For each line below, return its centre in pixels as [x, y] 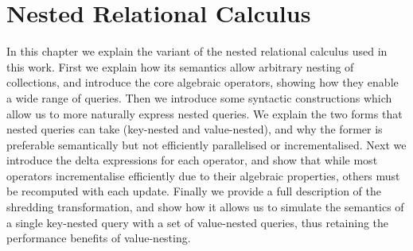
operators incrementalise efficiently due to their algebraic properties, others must [203, 175]
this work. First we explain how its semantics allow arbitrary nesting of [180, 66]
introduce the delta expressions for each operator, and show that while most [192, 160]
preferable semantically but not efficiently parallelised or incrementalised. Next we [206, 144]
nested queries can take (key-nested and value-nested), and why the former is [195, 129]
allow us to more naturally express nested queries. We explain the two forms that [205, 113]
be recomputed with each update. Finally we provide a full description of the [194, 191]
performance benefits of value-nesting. [99, 238]
